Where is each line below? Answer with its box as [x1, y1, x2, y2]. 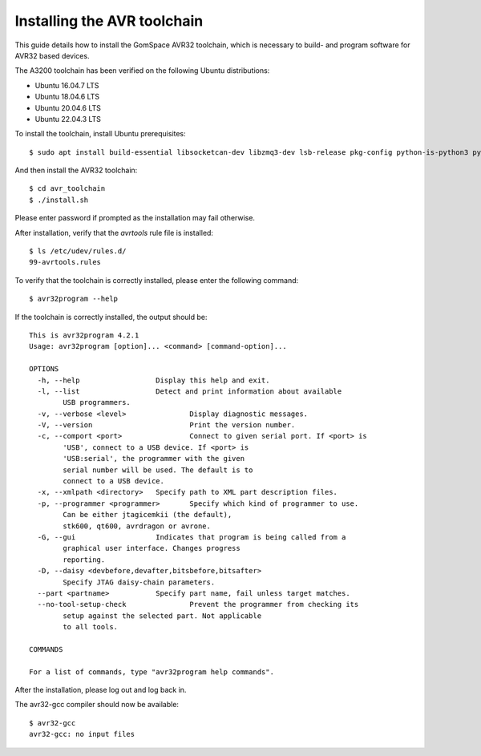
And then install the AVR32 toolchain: [14, 165, 138, 176]
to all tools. [63, 622, 119, 632]
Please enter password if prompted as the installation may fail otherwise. [14, 213, 256, 223]
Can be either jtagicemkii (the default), [63, 510, 232, 519]
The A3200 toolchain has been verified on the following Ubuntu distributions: [14, 66, 270, 75]
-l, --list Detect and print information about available [37, 386, 342, 396]
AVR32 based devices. [14, 51, 90, 60]
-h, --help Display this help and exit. [37, 375, 270, 385]
